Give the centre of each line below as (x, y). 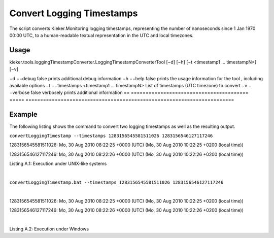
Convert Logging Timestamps (74, 13)
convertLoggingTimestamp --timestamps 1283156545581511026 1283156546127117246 (111, 136)
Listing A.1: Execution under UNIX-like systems (58, 164)
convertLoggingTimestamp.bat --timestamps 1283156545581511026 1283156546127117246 (116, 182)
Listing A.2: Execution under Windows (49, 229)
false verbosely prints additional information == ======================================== (140, 93)
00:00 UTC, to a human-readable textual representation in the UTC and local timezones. (101, 35)
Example (23, 114)
